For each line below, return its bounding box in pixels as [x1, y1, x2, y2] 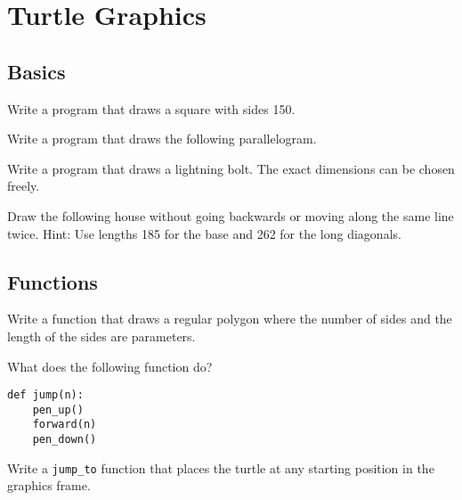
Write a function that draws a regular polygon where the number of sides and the [7, 309, 452, 328]
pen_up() [32, 403, 84, 416]
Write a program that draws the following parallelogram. [7, 129, 317, 148]
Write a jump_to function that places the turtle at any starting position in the [7, 458, 434, 477]
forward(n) [32, 418, 97, 431]
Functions [7, 267, 98, 295]
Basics [7, 57, 66, 85]
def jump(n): [7, 389, 84, 402]
